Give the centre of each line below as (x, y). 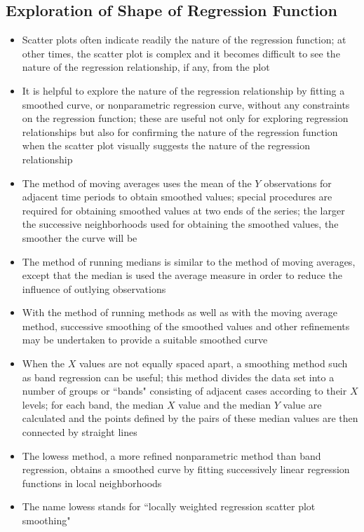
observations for (298, 183)
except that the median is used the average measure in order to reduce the (182, 275)
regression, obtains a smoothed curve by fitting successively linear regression (186, 469)
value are (302, 404)
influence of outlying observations (94, 288)
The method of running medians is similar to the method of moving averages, (189, 261)
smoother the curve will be (80, 237)
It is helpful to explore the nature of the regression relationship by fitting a (183, 90)
